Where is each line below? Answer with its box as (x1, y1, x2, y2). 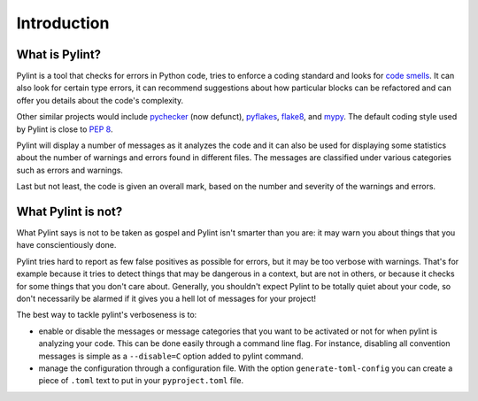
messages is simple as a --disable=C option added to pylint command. (38, 351, 305, 361)
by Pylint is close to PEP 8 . (16, 124, 113, 135)
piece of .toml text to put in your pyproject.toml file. (38, 375, 243, 386)
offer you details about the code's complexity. (16, 95, 184, 105)
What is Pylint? (16, 47, 102, 62)
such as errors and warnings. (16, 165, 124, 175)
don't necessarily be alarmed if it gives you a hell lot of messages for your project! (16, 293, 317, 305)
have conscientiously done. (16, 240, 117, 251)
